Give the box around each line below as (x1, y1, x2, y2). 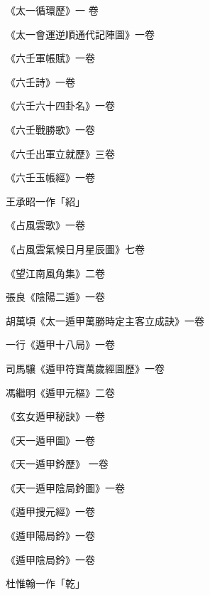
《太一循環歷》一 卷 (6, 3, 99, 17)
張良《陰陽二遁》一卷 (6, 289, 105, 304)
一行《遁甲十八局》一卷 (6, 337, 115, 352)
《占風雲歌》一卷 (6, 218, 85, 232)
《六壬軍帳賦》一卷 (6, 50, 95, 65)
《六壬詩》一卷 (6, 74, 75, 89)
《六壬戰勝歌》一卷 (6, 122, 95, 136)
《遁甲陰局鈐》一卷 (6, 552, 95, 567)
